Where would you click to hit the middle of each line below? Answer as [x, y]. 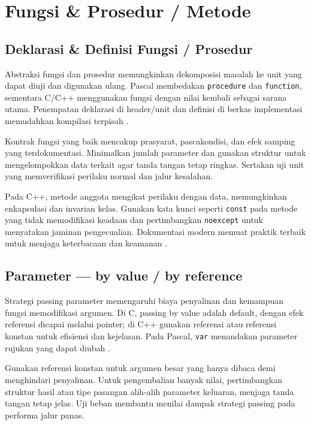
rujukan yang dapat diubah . [58, 347]
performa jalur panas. [45, 415]
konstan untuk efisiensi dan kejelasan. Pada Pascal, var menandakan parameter [151, 336]
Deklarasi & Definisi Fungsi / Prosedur [129, 48]
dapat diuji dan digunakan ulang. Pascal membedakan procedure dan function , [153, 85]
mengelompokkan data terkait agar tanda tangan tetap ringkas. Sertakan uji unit [155, 164]
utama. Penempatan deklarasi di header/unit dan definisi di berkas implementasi [154, 109]
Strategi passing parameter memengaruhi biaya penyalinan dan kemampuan [144, 301]
